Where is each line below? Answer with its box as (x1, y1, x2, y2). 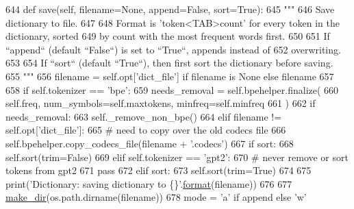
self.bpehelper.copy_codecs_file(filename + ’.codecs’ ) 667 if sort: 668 (5, 136, 294, 150)
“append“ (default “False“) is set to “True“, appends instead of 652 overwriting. (5, 42, 341, 56)
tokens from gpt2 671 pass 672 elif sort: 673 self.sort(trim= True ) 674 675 (5, 163, 312, 177)
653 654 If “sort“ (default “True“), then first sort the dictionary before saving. (5, 56, 333, 70)
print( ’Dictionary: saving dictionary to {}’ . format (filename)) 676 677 (5, 176, 292, 190)
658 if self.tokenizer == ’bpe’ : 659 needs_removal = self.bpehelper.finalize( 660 (5, 82, 339, 97)
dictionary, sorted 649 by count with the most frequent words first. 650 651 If (5, 29, 330, 43)
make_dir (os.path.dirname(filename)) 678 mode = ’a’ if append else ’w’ (5, 190, 307, 204)
